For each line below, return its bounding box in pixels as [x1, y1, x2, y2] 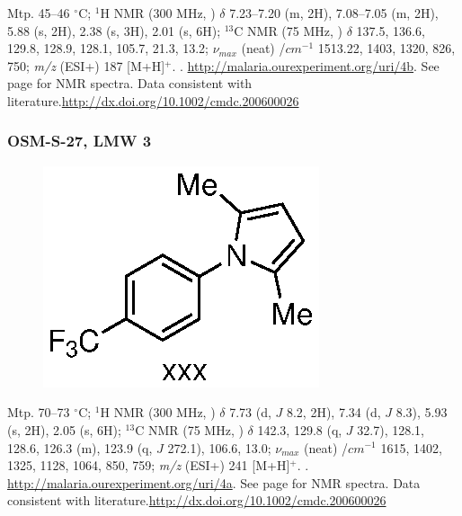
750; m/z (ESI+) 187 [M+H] [7, 56, 165, 75]
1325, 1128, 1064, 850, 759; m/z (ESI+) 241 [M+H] [7, 456, 290, 475]
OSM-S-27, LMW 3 [7, 129, 152, 152]
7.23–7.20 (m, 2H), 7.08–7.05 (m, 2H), [229, 4, 439, 22]
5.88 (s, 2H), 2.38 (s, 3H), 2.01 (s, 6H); [7, 21, 221, 40]
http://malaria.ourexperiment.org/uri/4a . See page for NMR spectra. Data [7, 473, 421, 492]
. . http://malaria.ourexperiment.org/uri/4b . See [172, 56, 440, 75]
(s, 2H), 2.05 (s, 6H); [7, 420, 121, 439]
